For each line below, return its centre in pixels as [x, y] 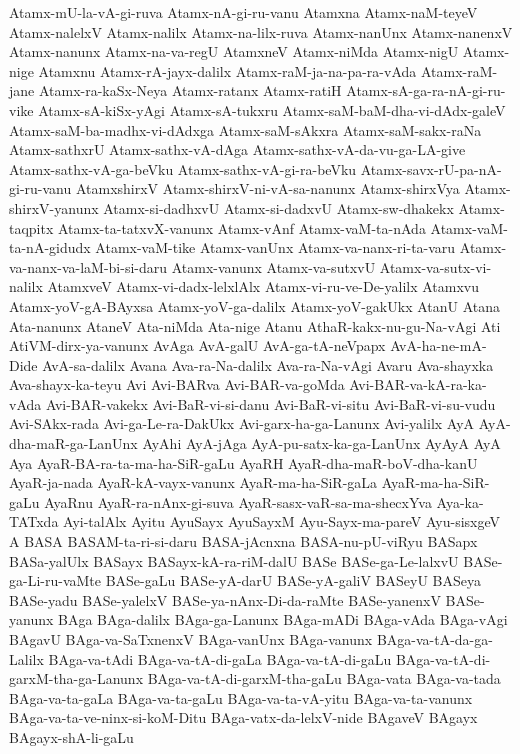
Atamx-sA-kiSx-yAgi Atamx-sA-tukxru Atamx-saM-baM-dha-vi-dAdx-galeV [272, 109]
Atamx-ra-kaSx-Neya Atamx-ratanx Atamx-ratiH [190, 90]
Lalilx [26, 658]
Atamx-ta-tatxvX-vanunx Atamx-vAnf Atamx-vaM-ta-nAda [242, 227]
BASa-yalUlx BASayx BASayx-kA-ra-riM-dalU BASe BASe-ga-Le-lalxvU [234, 560]
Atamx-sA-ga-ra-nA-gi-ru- [426, 90]
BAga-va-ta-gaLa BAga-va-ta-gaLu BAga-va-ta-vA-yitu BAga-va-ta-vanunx [241, 697]
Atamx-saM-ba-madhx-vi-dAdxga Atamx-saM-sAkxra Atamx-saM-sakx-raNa [245, 129]
